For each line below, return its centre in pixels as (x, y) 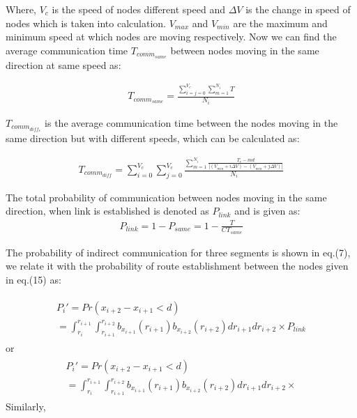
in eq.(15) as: (33, 279)
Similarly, (26, 407)
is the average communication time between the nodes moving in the (191, 122)
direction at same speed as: (63, 64)
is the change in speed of (298, 9)
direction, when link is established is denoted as (107, 211)
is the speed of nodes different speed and (138, 9)
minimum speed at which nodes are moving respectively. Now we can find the (171, 37)
